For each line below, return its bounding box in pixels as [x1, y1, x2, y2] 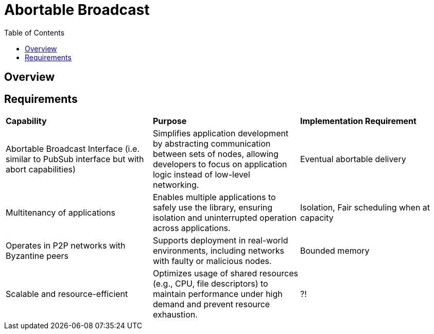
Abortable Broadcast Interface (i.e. [6, 144, 140, 154]
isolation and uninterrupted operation [152, 213, 297, 223]
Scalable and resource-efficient [6, 289, 128, 300]
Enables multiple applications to [152, 192, 276, 203]
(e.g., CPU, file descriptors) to [152, 278, 268, 289]
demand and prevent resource [152, 299, 270, 310]
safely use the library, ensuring [152, 202, 273, 213]
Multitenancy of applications [6, 207, 115, 218]
